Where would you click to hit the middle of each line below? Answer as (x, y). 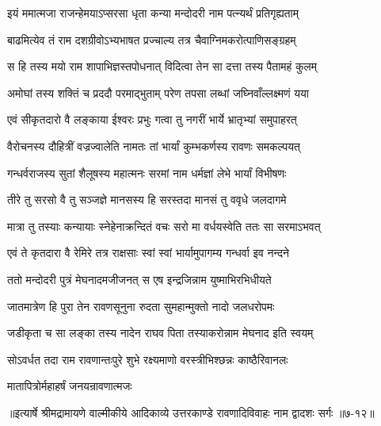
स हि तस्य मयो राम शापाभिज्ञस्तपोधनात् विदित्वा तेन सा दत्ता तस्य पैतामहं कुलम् (162, 66)
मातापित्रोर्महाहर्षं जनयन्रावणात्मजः (70, 386)
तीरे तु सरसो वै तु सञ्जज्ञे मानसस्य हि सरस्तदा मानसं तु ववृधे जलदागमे (147, 200)
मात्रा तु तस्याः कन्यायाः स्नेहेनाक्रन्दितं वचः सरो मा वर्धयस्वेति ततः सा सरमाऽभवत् (164, 226)
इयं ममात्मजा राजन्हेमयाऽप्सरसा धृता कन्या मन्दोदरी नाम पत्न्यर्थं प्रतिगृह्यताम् (153, 13)
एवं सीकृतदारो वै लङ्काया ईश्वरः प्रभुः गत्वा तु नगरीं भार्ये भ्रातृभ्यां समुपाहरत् (152, 119)
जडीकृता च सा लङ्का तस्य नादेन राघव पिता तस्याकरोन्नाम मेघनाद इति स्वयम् (160, 333)
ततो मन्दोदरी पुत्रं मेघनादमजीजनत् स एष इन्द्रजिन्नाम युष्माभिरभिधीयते (139, 279)
